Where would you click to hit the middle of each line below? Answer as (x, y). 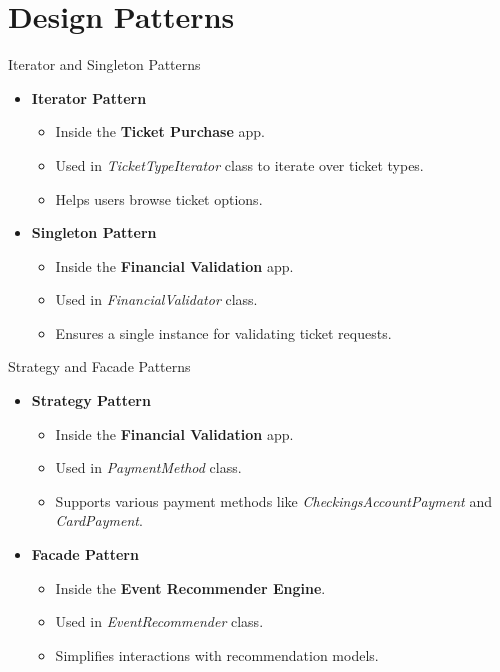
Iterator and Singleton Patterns (104, 64)
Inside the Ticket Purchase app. (160, 131)
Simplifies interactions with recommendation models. (217, 654)
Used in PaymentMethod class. (148, 467)
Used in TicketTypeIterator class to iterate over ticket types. (239, 164)
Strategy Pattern (91, 400)
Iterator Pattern (89, 97)
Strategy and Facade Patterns (99, 366)
